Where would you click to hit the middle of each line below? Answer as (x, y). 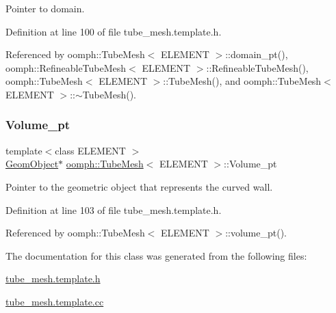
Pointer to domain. (45, 8)
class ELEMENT (90, 150)
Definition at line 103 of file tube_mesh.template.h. (114, 209)
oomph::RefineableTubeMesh (66, 67)
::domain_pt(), (257, 54)
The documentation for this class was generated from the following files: (156, 255)
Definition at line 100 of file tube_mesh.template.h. (114, 31)
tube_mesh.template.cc (55, 301)
